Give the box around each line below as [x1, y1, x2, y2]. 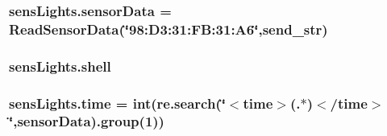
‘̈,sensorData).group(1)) [9, 111, 164, 131]
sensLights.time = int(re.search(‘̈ [9, 93, 226, 113]
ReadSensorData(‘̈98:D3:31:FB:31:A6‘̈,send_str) [9, 19, 328, 39]
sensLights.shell [9, 56, 111, 76]
